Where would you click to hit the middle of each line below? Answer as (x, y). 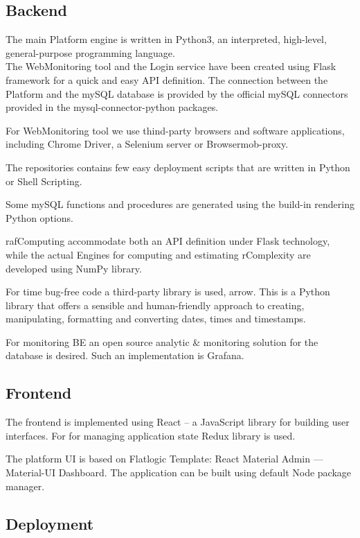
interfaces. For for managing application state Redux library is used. (151, 435)
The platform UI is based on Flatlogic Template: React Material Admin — (164, 459)
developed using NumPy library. (74, 268)
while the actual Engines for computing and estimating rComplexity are (158, 254)
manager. (25, 486)
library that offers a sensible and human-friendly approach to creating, (155, 305)
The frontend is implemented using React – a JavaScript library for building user (178, 422)
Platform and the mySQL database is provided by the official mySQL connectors (177, 93)
